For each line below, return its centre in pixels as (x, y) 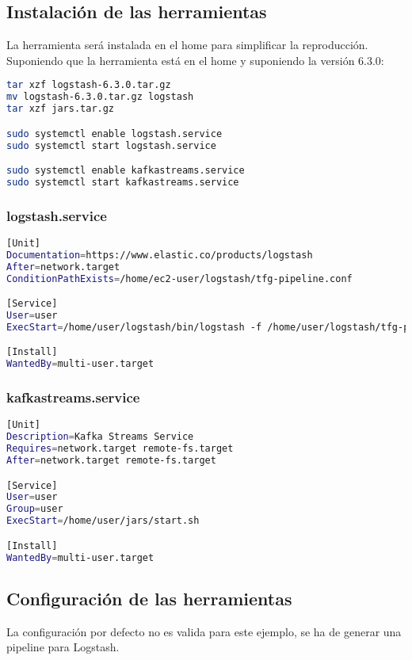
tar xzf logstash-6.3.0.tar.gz (89, 85)
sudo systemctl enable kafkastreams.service (126, 171)
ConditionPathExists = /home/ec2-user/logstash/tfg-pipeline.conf (179, 278)
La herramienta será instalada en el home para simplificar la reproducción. (187, 45)
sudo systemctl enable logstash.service (114, 134)
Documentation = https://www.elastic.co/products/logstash (160, 255)
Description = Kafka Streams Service (100, 437)
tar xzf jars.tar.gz (61, 109)
